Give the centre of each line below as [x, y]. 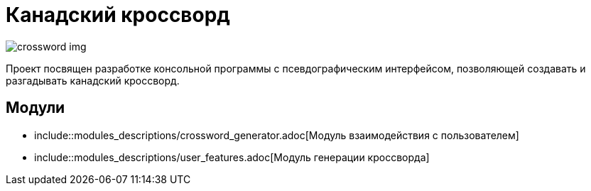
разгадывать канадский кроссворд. [93, 80]
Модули [36, 108]
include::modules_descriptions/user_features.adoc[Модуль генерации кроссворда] [232, 157]
